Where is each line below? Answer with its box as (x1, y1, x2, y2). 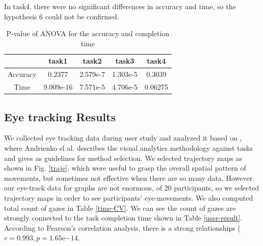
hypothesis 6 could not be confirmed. (4, 11, 119, 21)
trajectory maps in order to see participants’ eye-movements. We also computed (4, 192, 253, 203)
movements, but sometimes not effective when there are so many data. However (4, 172, 253, 183)
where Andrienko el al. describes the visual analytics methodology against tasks (4, 142, 253, 153)
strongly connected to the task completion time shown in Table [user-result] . (4, 212, 243, 223)
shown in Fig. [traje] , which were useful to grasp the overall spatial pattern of (4, 162, 246, 173)
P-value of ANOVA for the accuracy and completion (6, 28, 170, 39)
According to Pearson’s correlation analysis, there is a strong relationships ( (4, 222, 241, 233)
